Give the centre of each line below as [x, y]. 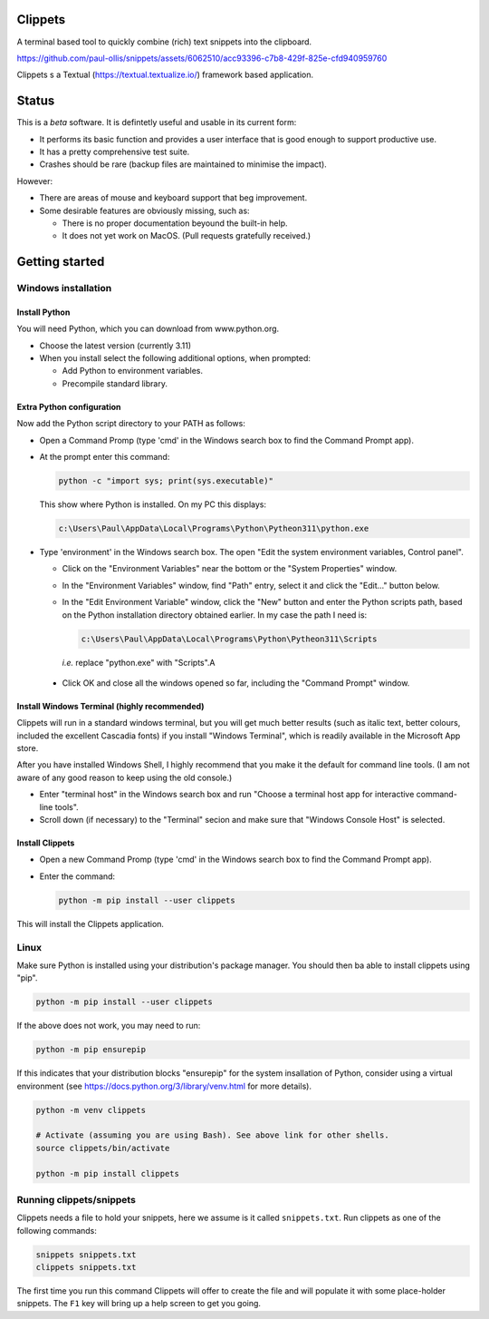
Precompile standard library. [115, 383]
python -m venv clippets [91, 1110]
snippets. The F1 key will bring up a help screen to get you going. [139, 1304]
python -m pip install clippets [108, 1173]
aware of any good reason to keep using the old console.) [125, 777]
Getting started [61, 262]
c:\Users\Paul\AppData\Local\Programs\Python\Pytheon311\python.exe [214, 528]
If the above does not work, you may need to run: [109, 1026]
